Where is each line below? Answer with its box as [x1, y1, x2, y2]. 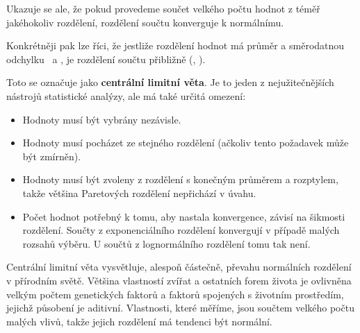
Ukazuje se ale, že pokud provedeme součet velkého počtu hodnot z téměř [6, 1, 320, 15]
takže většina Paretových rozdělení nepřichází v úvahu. [22, 185, 256, 200]
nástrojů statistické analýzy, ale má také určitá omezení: [6, 88, 246, 103]
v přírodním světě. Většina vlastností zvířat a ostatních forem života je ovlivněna [6, 273, 352, 287]
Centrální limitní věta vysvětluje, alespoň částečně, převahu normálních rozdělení [6, 259, 352, 274]
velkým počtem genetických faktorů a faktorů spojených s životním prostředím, [6, 287, 344, 301]
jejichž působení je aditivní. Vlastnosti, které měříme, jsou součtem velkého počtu [6, 300, 354, 315]
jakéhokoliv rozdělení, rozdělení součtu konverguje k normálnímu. [6, 15, 284, 29]
